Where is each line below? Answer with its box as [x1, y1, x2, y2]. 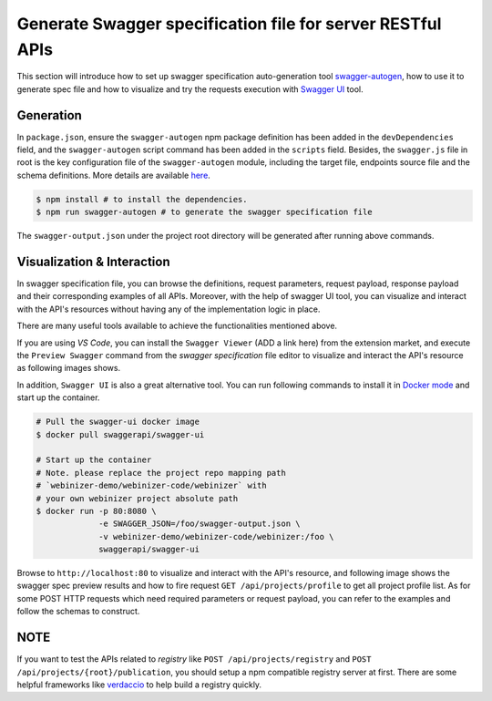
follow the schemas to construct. [16, 606, 140, 617]
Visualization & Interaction [16, 253, 170, 269]
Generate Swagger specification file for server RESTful [16, 14, 442, 34]
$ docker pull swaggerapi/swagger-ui [36, 429, 205, 439]
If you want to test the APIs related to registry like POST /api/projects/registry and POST [16, 654, 372, 665]
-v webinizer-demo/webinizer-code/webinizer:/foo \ [98, 531, 334, 541]
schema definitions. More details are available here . [16, 170, 211, 180]
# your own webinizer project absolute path [36, 493, 239, 503]
